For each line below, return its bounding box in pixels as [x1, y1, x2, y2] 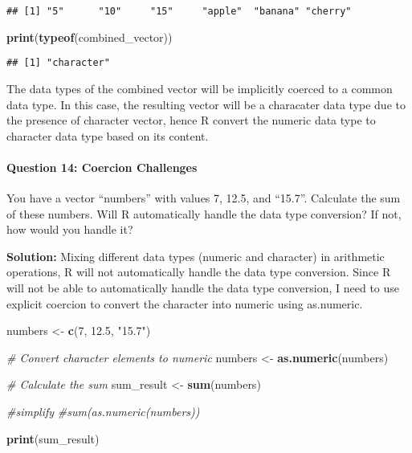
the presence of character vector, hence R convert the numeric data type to [6, 112, 376, 129]
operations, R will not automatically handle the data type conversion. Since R [6, 263, 391, 280]
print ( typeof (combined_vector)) [6, 28, 173, 45]
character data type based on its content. [6, 127, 209, 144]
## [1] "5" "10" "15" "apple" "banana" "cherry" [6, 6, 352, 17]
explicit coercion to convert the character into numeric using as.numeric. [6, 295, 363, 312]
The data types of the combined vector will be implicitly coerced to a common [6, 80, 393, 96]
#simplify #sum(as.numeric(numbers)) [6, 403, 200, 420]
